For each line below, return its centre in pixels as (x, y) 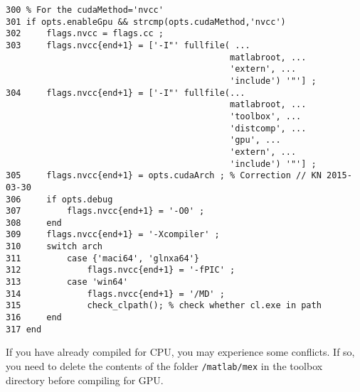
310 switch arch (54, 247)
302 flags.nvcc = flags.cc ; (85, 34)
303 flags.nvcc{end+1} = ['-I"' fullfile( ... (128, 45)
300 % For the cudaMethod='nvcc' (85, 10)
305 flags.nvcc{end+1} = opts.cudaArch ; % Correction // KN (164, 176)
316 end (34, 318)
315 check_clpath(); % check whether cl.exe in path (164, 306)
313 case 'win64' (67, 282)
